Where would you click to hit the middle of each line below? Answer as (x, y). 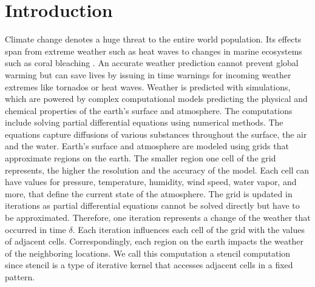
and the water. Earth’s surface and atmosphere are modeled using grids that (147, 146)
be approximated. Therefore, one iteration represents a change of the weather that (158, 218)
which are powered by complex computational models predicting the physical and (156, 99)
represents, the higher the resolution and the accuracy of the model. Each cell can (157, 170)
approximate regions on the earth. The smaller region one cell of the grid (141, 158)
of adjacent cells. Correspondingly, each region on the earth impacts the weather (154, 241)
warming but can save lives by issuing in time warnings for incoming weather (148, 74)
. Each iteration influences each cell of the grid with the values (188, 229)
